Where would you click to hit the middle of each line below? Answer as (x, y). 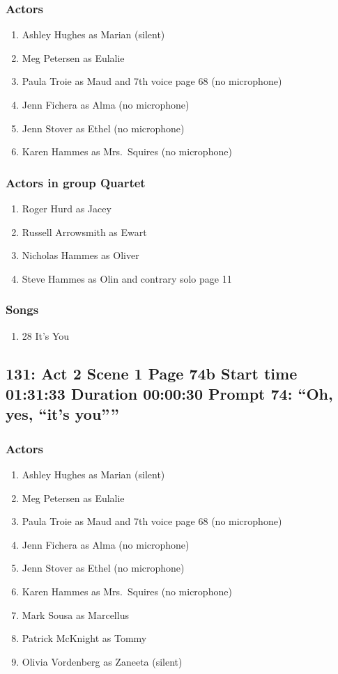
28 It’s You (46, 335)
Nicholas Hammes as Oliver (80, 255)
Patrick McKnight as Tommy (84, 638)
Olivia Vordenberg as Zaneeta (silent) (102, 661)
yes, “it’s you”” (62, 414)
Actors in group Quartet (76, 182)
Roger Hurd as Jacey (67, 208)
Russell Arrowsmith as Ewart (84, 232)
